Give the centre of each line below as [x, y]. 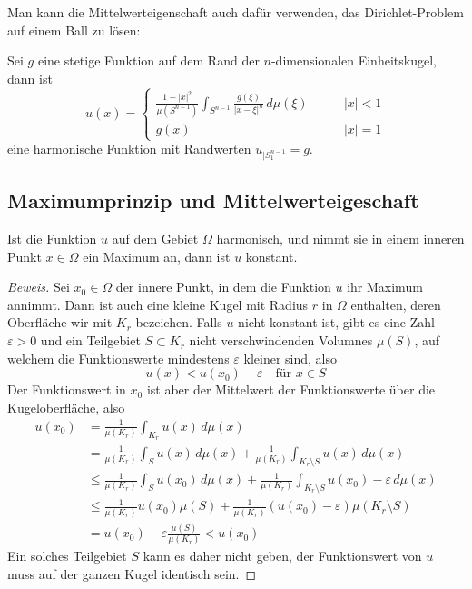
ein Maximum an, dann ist [157, 256]
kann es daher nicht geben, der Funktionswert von [282, 556]
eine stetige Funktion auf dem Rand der [148, 60]
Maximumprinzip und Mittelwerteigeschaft [213, 200]
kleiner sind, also [290, 358]
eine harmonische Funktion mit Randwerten [129, 149]
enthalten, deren [396, 304]
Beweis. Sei [39, 287]
